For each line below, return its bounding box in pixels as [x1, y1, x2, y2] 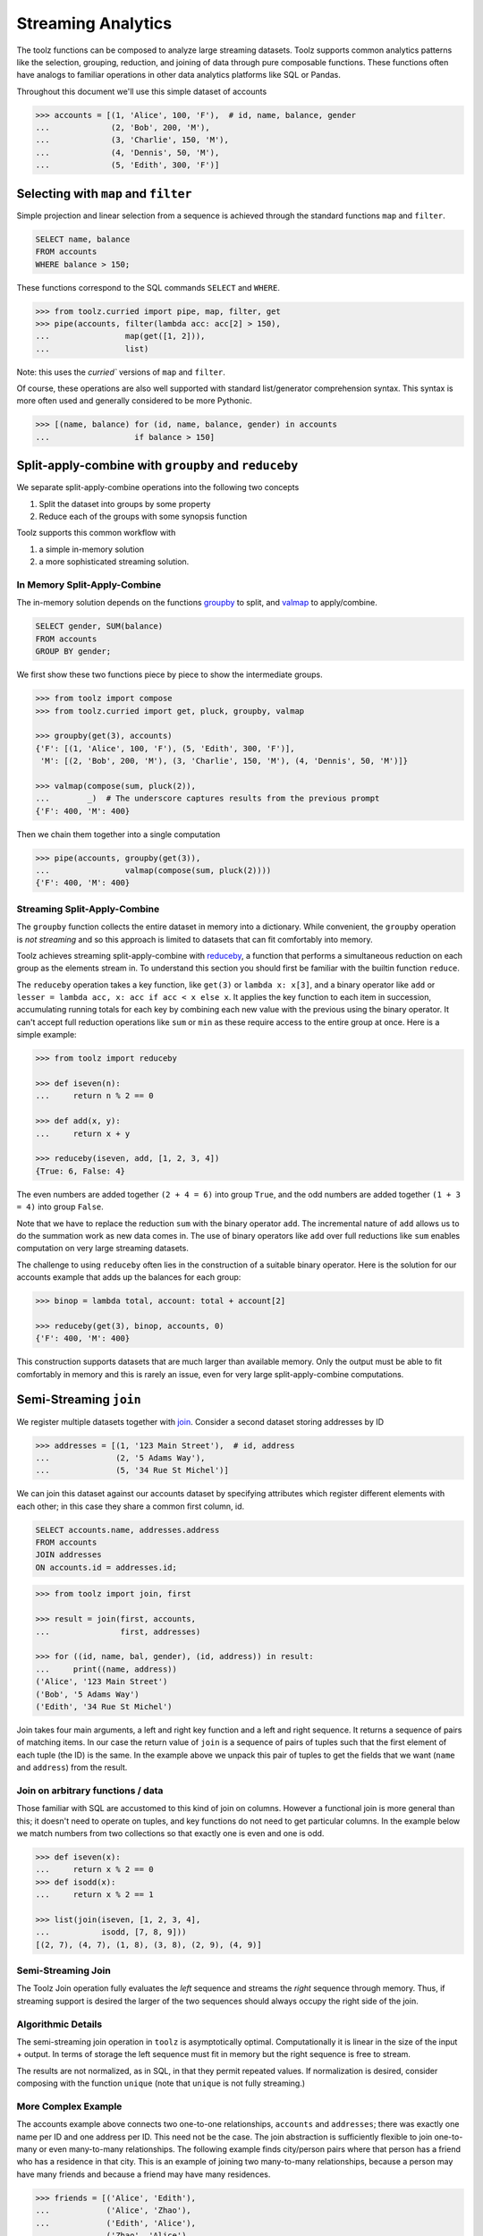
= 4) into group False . [16, 1201, 105, 1212]
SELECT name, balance [35, 233, 131, 244]
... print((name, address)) [35, 1664, 178, 1674]
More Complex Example [16, 2100, 123, 2113]
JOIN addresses [35, 1550, 102, 1560]
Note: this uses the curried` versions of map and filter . [16, 367, 225, 377]
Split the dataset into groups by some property [38, 498, 211, 509]
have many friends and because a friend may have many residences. [16, 2169, 271, 2180]
